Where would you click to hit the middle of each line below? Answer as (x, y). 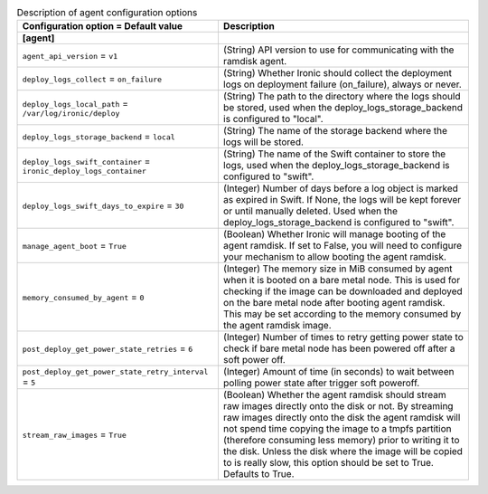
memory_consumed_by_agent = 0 (83, 297)
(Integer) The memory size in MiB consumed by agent (338, 269)
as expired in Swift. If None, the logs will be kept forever (342, 200)
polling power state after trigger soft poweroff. (321, 383)
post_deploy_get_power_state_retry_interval (115, 371)
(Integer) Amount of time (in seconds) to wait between (338, 372)
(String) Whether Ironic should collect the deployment (337, 73)
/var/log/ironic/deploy (71, 113)
